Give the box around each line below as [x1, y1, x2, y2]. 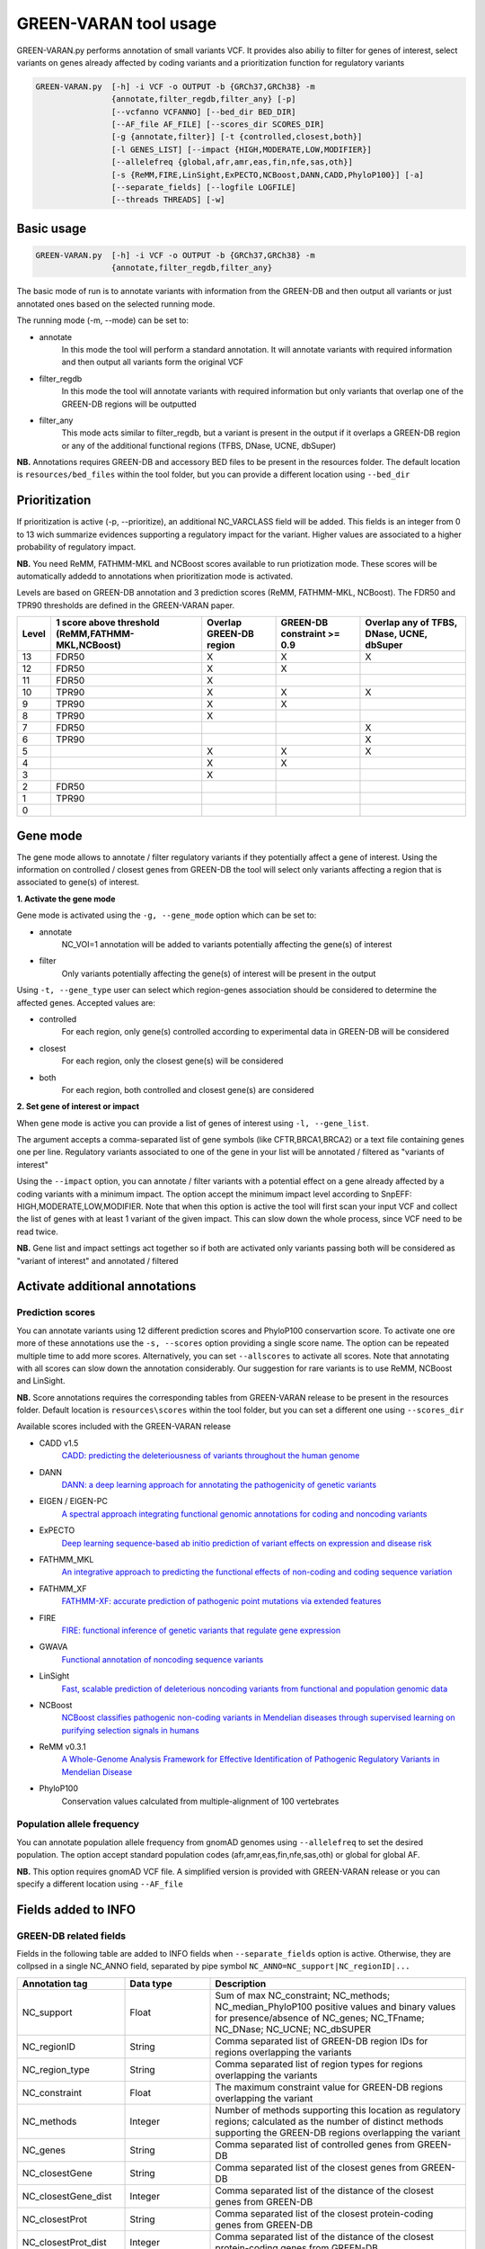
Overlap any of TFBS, [365, 616, 458, 629]
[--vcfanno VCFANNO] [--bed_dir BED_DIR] [110, 106, 296, 117]
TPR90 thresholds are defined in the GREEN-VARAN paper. [16, 599, 235, 611]
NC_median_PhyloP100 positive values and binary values [215, 2000, 456, 2012]
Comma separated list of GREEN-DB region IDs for [215, 2034, 428, 2047]
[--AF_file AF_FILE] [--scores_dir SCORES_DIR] [110, 120, 325, 130]
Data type [129, 1977, 172, 1990]
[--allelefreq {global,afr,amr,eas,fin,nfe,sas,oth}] [110, 157, 354, 167]
